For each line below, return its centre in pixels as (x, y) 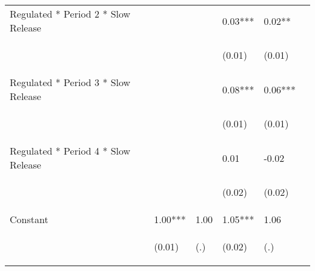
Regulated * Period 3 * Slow (70, 82)
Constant (29, 219)
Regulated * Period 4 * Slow (70, 151)
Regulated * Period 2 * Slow (70, 14)
